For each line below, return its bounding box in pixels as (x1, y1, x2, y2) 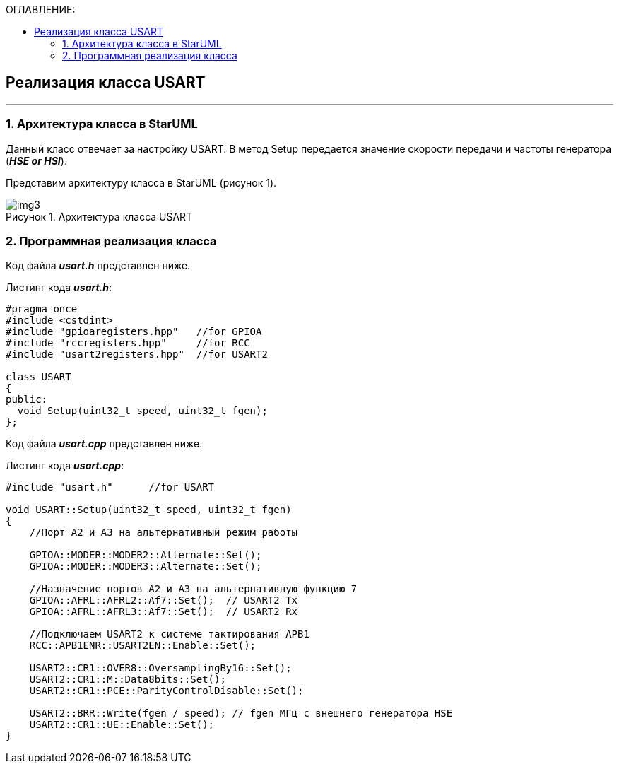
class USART (6, 371, 71, 383)
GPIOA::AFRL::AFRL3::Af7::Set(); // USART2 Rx (29, 606, 298, 618)
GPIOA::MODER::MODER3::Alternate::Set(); (29, 560, 262, 573)
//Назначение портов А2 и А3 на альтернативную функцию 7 (29, 583, 358, 595)
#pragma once (6, 303, 78, 315)
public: (6, 394, 48, 406)
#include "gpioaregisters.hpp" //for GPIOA (6, 326, 262, 338)
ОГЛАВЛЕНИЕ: (6, 4, 76, 16)
